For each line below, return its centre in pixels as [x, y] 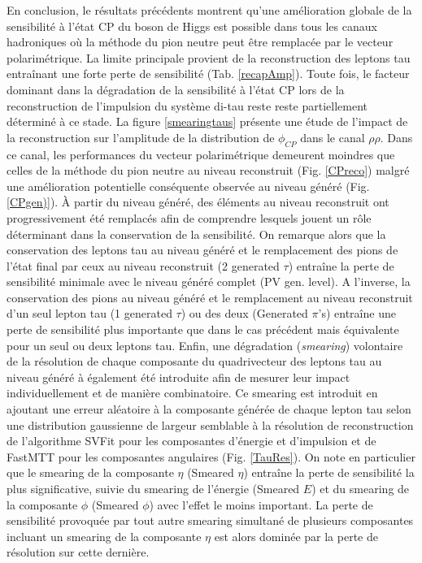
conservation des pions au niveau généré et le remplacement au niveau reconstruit [210, 297]
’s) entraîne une [357, 313]
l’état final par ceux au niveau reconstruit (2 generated [143, 265]
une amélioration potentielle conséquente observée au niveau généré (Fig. [188, 186]
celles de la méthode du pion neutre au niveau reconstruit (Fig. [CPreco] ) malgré [208, 170]
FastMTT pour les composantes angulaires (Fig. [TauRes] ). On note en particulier [211, 456]
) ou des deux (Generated [244, 313]
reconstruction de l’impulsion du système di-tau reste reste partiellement [187, 105]
